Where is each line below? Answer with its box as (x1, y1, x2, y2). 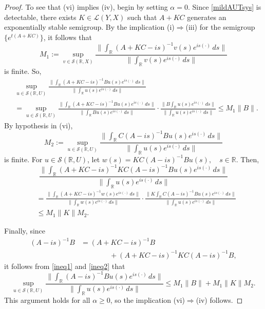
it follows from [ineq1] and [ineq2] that (4, 260, 125, 271)
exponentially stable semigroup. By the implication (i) (4, 22, 175, 32)
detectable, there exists (4, 11, 77, 22)
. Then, (236, 153, 259, 164)
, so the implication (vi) (110, 294, 185, 305)
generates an (187, 11, 226, 22)
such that (127, 11, 157, 22)
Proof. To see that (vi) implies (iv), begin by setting (4, 2, 168, 12)
